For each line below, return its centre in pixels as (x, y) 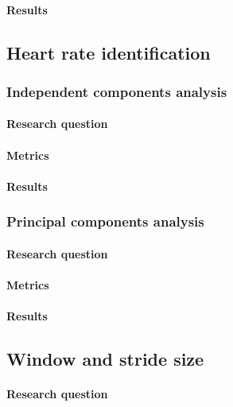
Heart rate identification (109, 52)
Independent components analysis (117, 91)
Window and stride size (105, 359)
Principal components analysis (105, 221)
